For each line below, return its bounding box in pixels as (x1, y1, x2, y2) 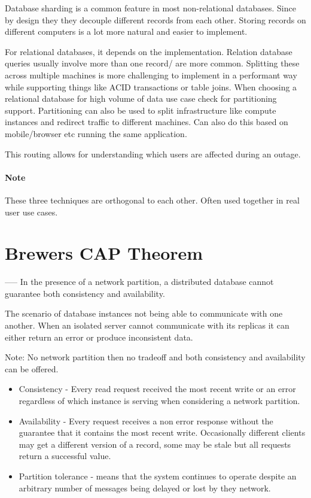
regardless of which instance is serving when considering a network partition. (19, 394, 300, 406)
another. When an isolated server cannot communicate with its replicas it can (5, 319, 289, 332)
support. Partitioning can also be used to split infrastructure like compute (5, 104, 276, 116)
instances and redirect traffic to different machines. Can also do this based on (5, 116, 288, 128)
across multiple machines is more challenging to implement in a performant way (5, 68, 297, 81)
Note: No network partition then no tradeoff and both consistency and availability (5, 351, 306, 363)
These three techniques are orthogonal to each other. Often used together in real (5, 193, 300, 206)
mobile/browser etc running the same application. (5, 127, 187, 139)
